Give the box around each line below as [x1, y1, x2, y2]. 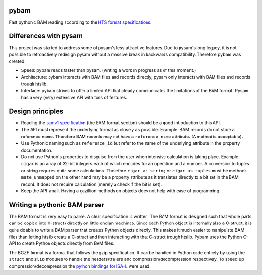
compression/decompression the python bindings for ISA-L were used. [9, 263, 151, 269]
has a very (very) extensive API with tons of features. [21, 95, 128, 101]
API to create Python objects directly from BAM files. [9, 241, 115, 246]
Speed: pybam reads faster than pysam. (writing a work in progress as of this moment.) [21, 67, 196, 73]
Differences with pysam [9, 32, 82, 40]
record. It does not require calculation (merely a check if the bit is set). [21, 181, 162, 187]
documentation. [21, 147, 53, 153]
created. [9, 58, 26, 64]
